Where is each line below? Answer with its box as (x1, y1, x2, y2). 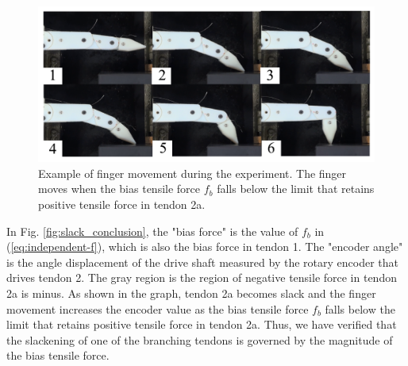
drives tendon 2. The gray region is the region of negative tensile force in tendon (6, 269, 397, 286)
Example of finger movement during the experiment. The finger (38, 164, 347, 181)
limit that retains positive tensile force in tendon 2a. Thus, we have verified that (6, 316, 397, 333)
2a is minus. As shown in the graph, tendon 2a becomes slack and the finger (6, 285, 376, 302)
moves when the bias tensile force (38, 180, 201, 197)
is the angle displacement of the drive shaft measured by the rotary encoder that (6, 253, 398, 270)
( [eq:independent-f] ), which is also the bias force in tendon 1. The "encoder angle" (6, 238, 403, 255)
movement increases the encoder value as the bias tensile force (6, 300, 309, 317)
